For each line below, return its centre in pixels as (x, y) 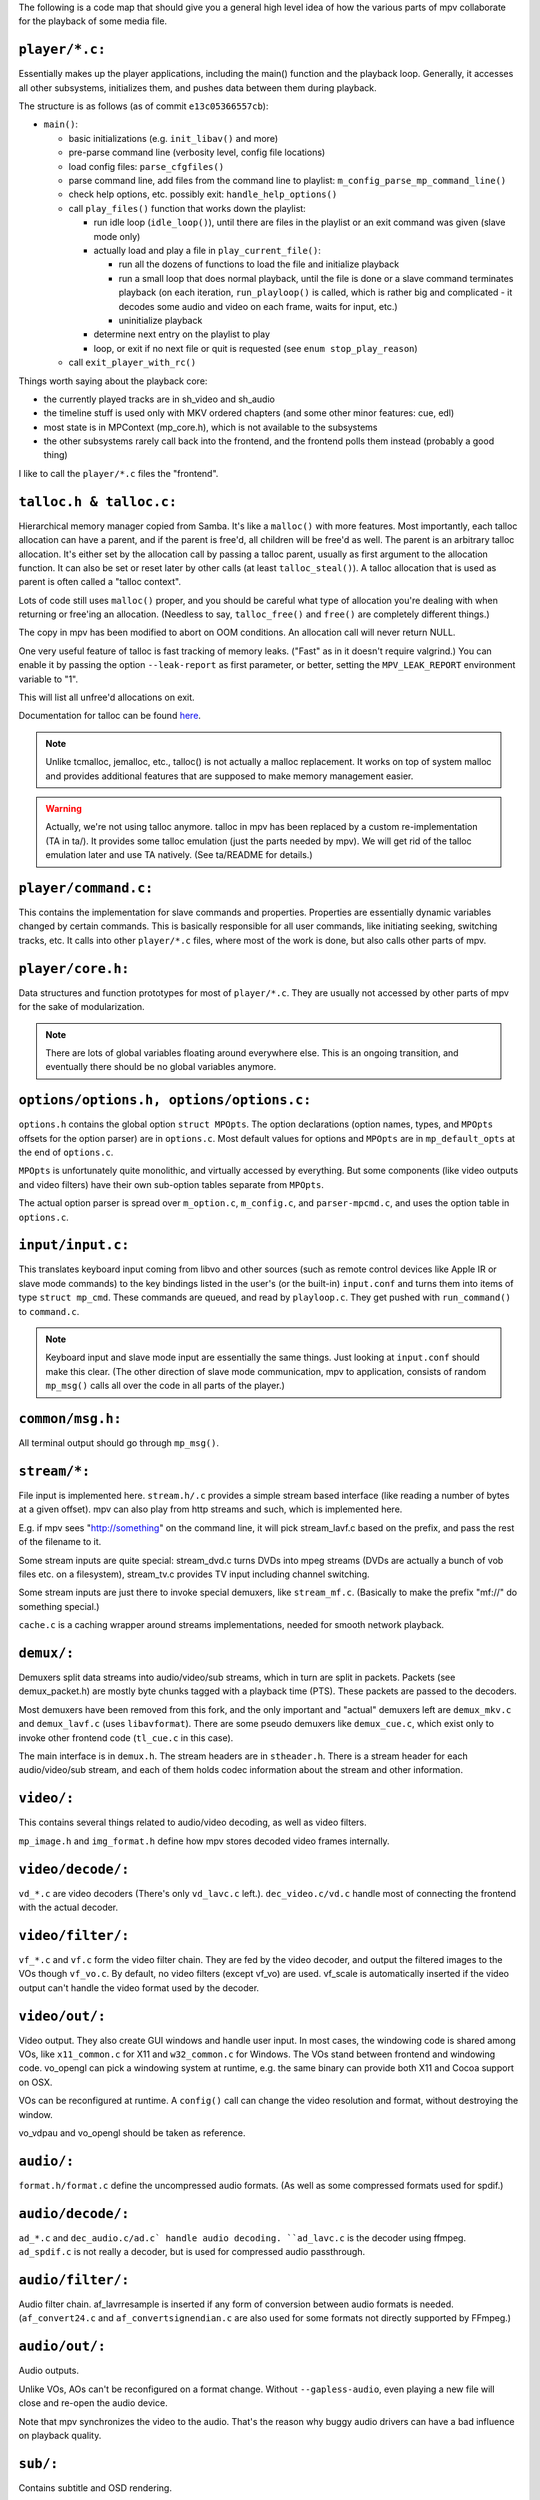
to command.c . (49, 1311)
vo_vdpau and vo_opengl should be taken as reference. (132, 2132)
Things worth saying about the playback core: (113, 381)
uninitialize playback (160, 320)
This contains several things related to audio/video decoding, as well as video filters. (192, 1822)
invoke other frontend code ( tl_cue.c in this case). (126, 1737)
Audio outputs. (49, 2371)
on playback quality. (60, 2435)
